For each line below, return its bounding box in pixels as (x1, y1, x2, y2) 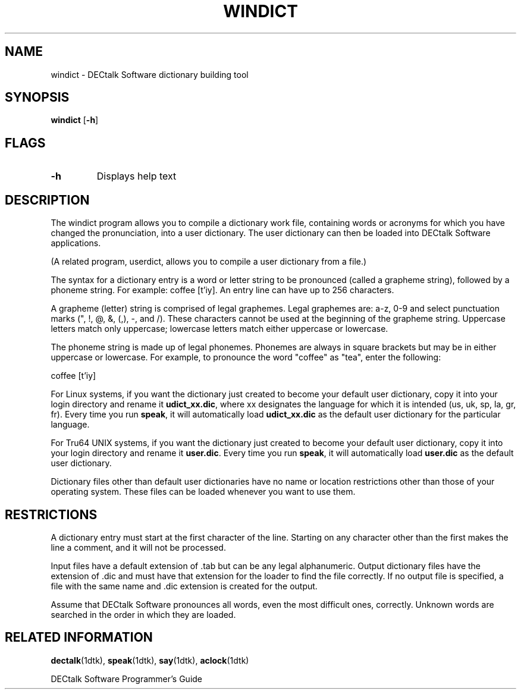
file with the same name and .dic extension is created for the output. (51, 580, 318, 591)
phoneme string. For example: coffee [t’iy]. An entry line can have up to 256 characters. (51, 285, 394, 296)
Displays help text (96, 170, 177, 183)
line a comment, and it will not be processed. (51, 542, 226, 552)
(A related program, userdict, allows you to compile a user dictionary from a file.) (51, 256, 367, 267)
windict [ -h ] (51, 115, 99, 125)
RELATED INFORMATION (5, 630, 153, 645)
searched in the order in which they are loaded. (51, 609, 236, 620)
